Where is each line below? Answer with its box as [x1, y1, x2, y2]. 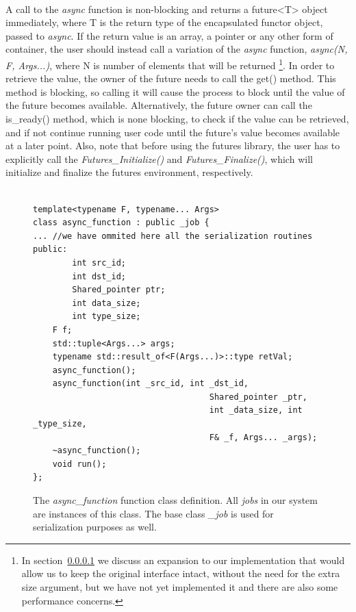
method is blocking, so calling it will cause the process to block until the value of [5, 84, 345, 99]
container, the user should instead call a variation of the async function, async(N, [5, 42, 348, 56]
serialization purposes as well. [33, 520, 157, 534]
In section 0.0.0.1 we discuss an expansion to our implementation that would [21, 552, 345, 567]
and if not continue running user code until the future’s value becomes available [5, 125, 340, 139]
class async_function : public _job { [33, 218, 209, 228]
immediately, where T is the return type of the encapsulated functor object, [5, 15, 323, 29]
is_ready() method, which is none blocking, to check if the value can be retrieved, [5, 112, 349, 125]
